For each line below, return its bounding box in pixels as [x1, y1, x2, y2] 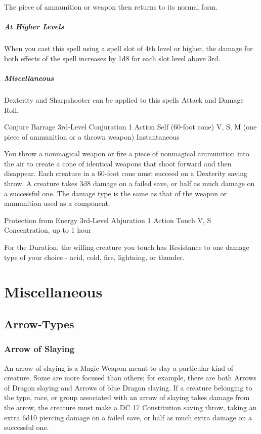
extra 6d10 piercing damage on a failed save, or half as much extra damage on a [4, 412, 252, 422]
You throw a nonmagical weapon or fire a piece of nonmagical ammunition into [4, 148, 249, 159]
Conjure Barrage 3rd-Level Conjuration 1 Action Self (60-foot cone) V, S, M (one [4, 121, 257, 132]
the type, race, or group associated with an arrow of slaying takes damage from [4, 392, 250, 403]
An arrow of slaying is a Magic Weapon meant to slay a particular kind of [4, 362, 234, 373]
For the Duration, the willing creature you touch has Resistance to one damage [4, 242, 249, 252]
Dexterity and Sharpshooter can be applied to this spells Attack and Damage [4, 94, 244, 105]
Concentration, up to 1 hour [4, 225, 92, 235]
